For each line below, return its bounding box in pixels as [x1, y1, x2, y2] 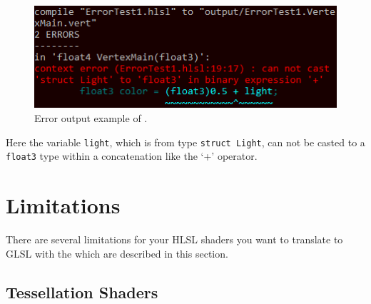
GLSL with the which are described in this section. [6, 245, 228, 260]
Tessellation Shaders [6, 280, 158, 303]
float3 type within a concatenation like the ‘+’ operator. [6, 148, 258, 163]
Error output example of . [34, 110, 148, 125]
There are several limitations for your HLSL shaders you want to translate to [6, 231, 343, 246]
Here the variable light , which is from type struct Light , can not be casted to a [6, 134, 365, 149]
